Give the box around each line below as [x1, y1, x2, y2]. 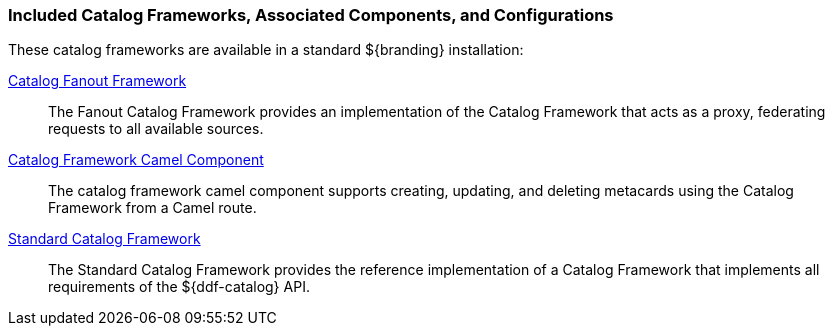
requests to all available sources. [48, 120, 264, 138]
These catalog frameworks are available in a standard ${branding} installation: [8, 41, 524, 59]
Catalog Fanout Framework [8, 72, 187, 90]
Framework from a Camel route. [48, 199, 257, 217]
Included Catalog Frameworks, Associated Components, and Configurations [8, 5, 614, 25]
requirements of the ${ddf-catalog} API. [48, 278, 310, 296]
